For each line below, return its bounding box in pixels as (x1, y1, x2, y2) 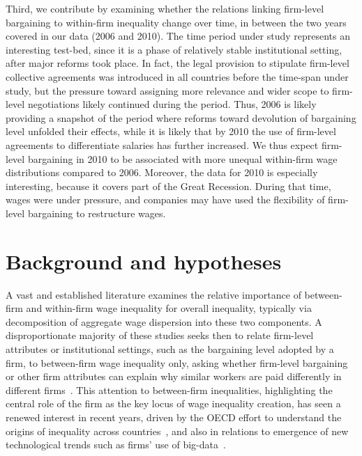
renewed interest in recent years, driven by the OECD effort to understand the (6, 409, 342, 424)
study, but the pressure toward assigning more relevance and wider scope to (6, 83, 329, 97)
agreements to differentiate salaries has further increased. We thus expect (6, 137, 319, 152)
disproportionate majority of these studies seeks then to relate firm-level (6, 328, 314, 343)
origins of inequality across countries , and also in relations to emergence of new (6, 423, 349, 438)
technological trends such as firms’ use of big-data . (6, 437, 226, 452)
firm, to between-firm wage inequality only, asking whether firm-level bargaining (6, 355, 348, 370)
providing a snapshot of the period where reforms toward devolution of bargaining (6, 110, 356, 125)
